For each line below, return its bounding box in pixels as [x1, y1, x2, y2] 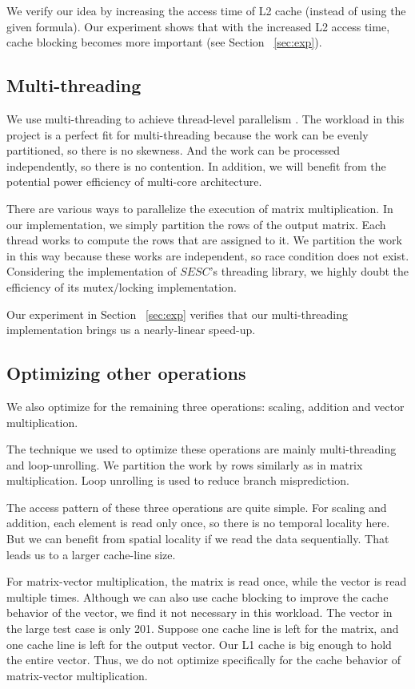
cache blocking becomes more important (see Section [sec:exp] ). [6, 34, 322, 50]
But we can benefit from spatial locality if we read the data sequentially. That [6, 530, 389, 547]
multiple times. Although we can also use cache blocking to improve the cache [6, 588, 389, 605]
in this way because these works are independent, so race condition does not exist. [6, 247, 409, 264]
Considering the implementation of [6, 263, 177, 280]
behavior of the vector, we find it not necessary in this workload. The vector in [6, 604, 393, 621]
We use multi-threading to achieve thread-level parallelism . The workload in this [6, 110, 405, 127]
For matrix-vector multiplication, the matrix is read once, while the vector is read [6, 573, 407, 590]
